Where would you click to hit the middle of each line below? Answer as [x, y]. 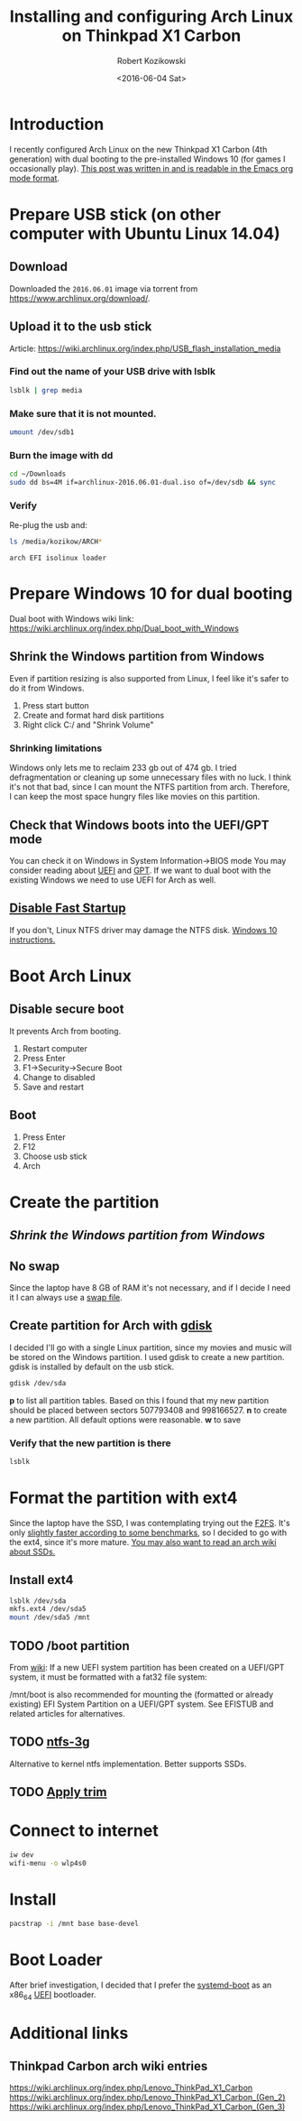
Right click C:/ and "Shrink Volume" [88, 725]
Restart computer [55, 1048]
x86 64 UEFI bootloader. [53, 1995]
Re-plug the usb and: [49, 525]
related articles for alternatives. [67, 1713]
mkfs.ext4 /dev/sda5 [48, 1609]
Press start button [56, 705]
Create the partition [84, 1202]
